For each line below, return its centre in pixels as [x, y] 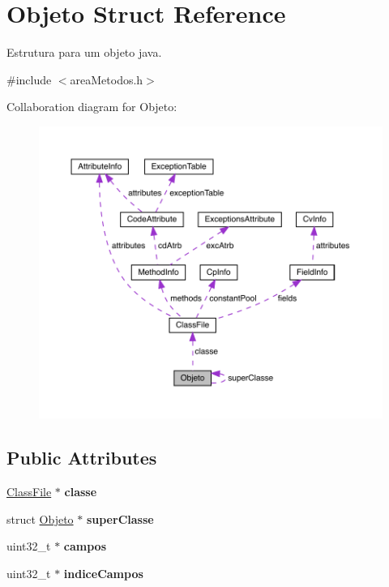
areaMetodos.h [107, 79]
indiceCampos [103, 573]
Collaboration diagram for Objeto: [92, 107]
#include [29, 79]
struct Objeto [40, 518]
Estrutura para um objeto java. [84, 52]
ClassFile [29, 492]
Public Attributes [82, 458]
